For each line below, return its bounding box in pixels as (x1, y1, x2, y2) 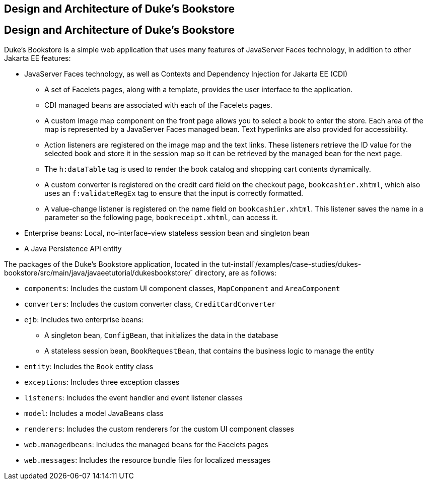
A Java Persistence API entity (24, 244, 122, 253)
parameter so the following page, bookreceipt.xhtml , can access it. (44, 213, 278, 222)
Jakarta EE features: (4, 53, 71, 62)
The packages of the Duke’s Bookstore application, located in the (4, 259, 220, 268)
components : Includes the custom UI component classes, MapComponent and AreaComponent (24, 284, 340, 293)
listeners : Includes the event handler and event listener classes (24, 393, 243, 402)
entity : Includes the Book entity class (24, 362, 154, 371)
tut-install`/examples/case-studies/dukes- (222, 259, 362, 268)
